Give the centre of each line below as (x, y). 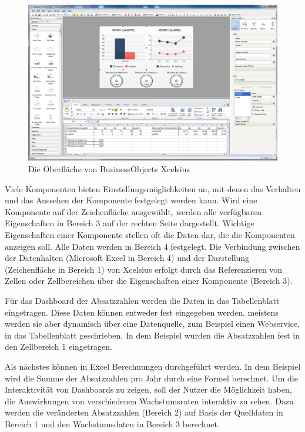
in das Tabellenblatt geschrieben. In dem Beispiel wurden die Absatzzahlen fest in (152, 335)
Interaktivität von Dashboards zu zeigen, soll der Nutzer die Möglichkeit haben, (148, 389)
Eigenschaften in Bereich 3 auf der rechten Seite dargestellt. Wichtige (130, 223)
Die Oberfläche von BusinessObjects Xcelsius (109, 169)
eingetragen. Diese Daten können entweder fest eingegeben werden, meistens (142, 312)
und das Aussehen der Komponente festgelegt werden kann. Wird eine (131, 200)
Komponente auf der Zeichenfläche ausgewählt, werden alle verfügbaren (133, 211)
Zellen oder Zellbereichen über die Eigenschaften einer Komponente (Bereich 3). (149, 281)
